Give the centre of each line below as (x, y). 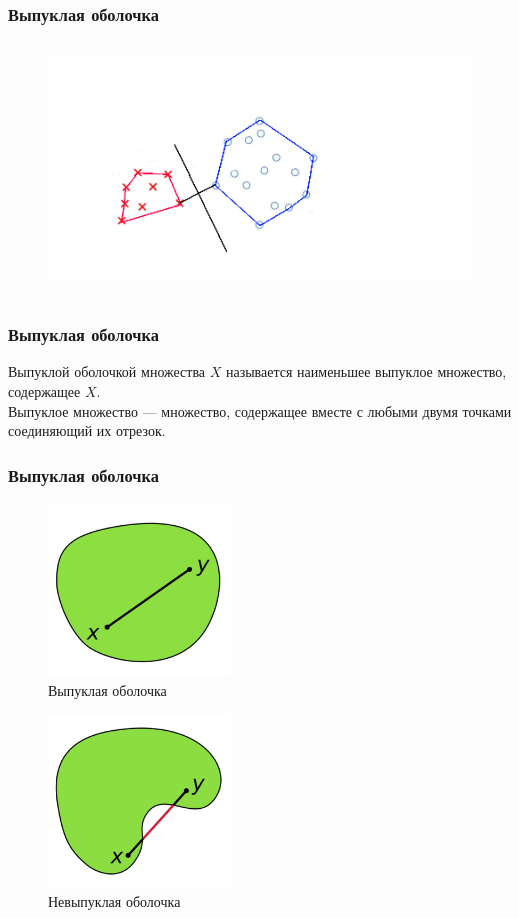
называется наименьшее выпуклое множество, (366, 371)
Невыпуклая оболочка (114, 901)
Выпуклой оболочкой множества (107, 371)
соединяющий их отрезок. (87, 430)
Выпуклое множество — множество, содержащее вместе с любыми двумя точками (260, 410)
